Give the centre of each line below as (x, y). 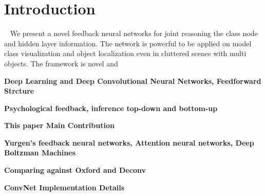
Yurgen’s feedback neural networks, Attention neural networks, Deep (129, 142)
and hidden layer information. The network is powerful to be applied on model (128, 43)
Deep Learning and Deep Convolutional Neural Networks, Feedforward (133, 81)
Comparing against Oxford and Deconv (75, 170)
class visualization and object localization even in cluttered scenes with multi (125, 53)
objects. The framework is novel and (61, 63)
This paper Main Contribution (59, 125)
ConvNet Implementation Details (64, 187)
